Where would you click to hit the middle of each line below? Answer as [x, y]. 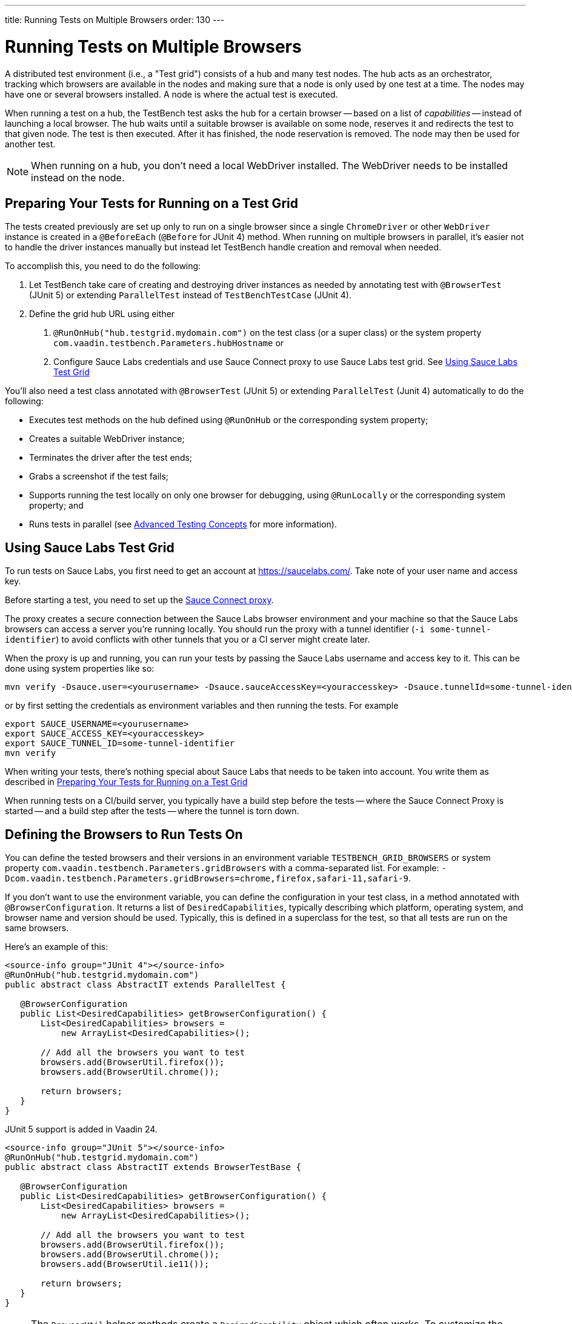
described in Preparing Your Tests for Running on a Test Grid [126, 782]
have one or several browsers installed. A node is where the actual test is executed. [171, 94]
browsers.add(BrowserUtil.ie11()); [125, 1264]
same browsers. [37, 928]
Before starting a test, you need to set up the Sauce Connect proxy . [139, 600]
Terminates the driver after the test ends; [111, 458]
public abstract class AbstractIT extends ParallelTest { [145, 985]
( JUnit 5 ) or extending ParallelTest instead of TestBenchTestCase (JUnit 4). [190, 295]
